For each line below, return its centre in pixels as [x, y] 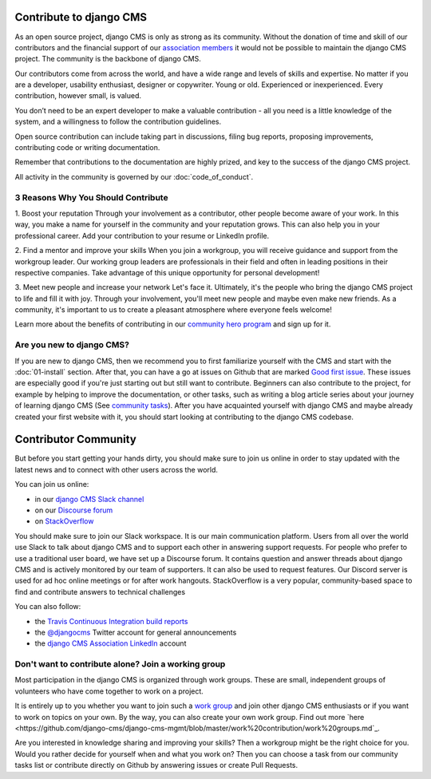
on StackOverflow [64, 521]
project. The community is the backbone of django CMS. [108, 59]
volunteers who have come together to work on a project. [109, 691]
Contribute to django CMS [81, 17]
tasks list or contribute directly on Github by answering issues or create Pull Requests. [156, 765]
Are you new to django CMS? [72, 345]
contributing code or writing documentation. [87, 148]
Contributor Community [76, 439]
